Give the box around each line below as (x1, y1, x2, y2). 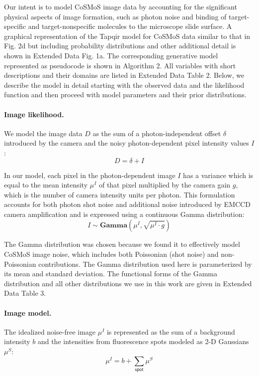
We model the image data (4, 128, 83, 138)
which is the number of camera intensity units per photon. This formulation (4, 189, 235, 199)
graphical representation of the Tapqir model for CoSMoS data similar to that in (4, 30, 251, 41)
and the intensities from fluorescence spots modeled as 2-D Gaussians (37, 336, 249, 347)
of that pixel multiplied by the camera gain (98, 180, 231, 190)
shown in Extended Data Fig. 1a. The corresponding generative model (4, 50, 218, 60)
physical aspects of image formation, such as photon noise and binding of (4, 11, 227, 21)
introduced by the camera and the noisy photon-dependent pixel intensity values (4, 138, 249, 148)
